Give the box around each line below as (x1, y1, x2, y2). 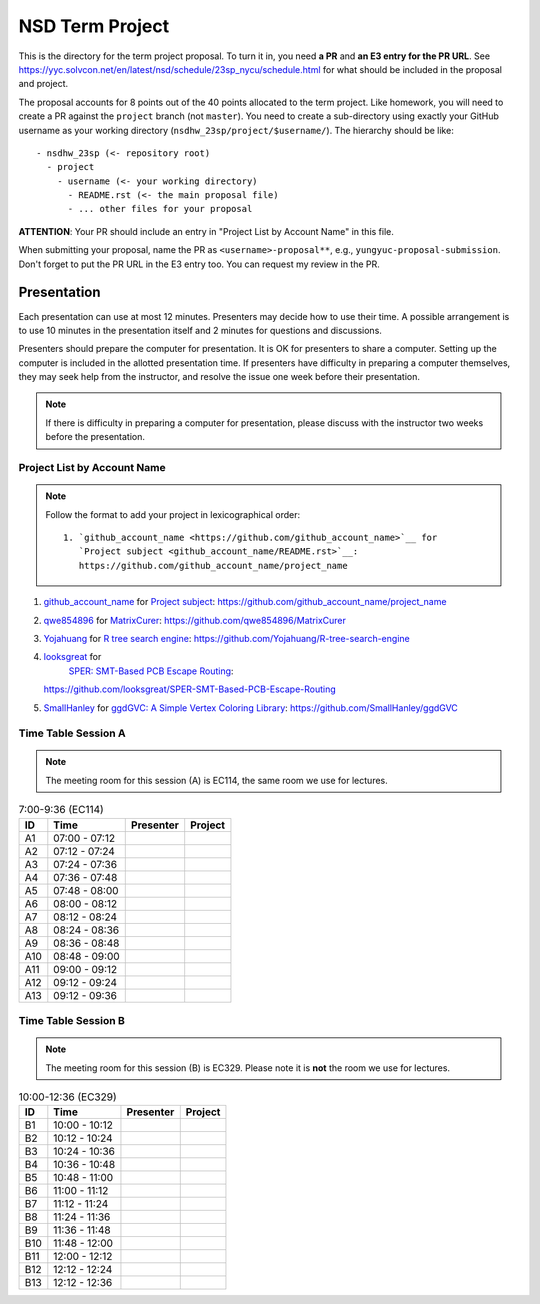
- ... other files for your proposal (67, 203, 253, 215)
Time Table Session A (18, 726, 127, 740)
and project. (18, 78, 69, 90)
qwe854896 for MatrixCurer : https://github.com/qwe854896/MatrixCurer (43, 614, 347, 626)
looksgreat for (43, 651, 102, 663)
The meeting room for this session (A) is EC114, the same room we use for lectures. (45, 774, 389, 786)
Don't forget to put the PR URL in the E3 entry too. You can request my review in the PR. (18, 258, 380, 270)
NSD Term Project (18, 15, 170, 37)
